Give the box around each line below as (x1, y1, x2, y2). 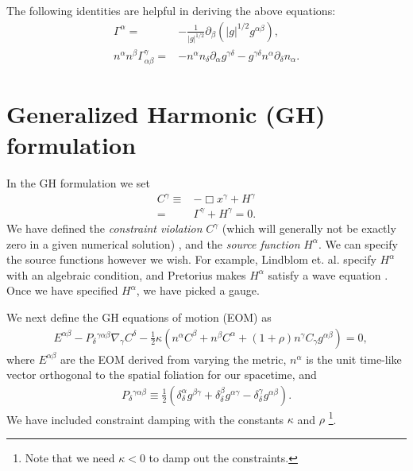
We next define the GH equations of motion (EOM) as (6, 308, 272, 325)
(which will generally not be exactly (222, 220, 396, 236)
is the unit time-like (306, 350, 402, 367)
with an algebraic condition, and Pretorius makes (6, 266, 246, 283)
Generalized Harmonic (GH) (6, 98, 326, 130)
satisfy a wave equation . (268, 266, 388, 283)
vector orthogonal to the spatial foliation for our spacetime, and (6, 366, 317, 383)
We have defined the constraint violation (6, 220, 203, 236)
